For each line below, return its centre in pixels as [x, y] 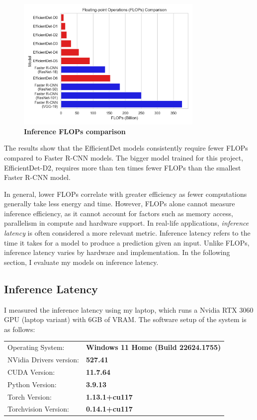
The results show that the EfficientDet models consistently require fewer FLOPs [126, 148]
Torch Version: [30, 396]
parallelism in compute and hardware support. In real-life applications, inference [127, 223]
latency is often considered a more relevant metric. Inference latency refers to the [127, 233]
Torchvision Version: [38, 409]
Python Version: [32, 384]
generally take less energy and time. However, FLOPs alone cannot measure [120, 204]
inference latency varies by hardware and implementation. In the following [117, 252]
